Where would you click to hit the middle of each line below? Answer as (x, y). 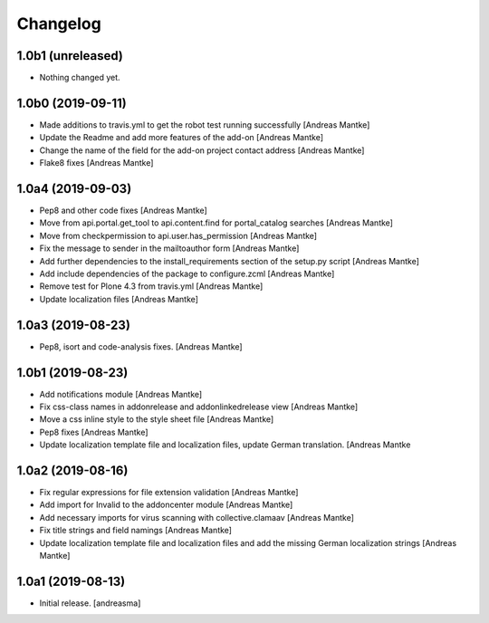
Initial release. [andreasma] (90, 603)
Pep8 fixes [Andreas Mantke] (94, 432)
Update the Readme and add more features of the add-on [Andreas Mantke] (182, 138)
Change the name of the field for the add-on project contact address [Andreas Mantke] (202, 150)
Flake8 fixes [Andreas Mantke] (96, 163)
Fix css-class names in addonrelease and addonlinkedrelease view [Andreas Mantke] (199, 407)
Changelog (59, 24)
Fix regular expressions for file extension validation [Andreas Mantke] (169, 493)
